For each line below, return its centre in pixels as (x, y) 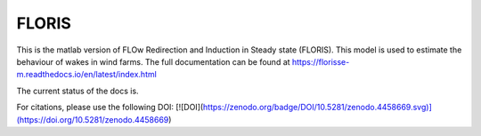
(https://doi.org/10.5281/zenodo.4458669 (93, 119)
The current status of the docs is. (77, 91)
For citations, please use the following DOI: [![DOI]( (110, 108)
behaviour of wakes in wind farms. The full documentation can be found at (153, 61)
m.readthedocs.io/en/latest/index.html (87, 75)
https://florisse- (321, 61)
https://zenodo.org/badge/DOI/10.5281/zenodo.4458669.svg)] (317, 108)
